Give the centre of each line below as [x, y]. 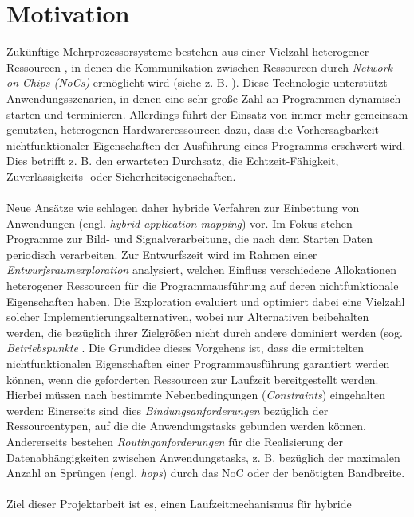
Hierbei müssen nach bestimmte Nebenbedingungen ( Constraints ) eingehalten [196, 395]
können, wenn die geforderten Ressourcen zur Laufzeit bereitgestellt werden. [193, 379]
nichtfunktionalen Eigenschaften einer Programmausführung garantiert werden [198, 363]
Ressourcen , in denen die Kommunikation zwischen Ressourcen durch [178, 67]
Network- [375, 67]
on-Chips [28, 82]
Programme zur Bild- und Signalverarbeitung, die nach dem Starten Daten [189, 239]
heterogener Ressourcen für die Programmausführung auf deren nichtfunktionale [203, 286]
